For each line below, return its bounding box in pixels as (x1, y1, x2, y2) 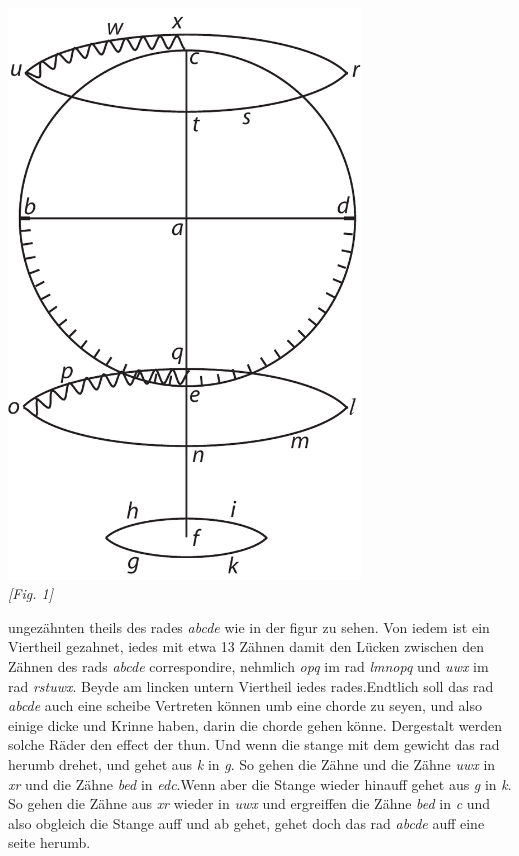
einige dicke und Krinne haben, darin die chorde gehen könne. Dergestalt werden (8, 714, 502, 735)
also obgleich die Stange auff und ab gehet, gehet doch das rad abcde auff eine (8, 812, 485, 833)
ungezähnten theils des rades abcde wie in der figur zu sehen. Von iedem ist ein (8, 616, 490, 637)
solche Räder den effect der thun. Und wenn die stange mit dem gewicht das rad (8, 734, 500, 755)
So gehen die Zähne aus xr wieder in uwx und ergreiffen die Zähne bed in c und (8, 793, 491, 814)
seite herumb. (8, 832, 91, 853)
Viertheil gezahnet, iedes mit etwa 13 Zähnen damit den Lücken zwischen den (8, 636, 484, 657)
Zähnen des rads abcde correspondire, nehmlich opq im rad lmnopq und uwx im (8, 655, 489, 676)
